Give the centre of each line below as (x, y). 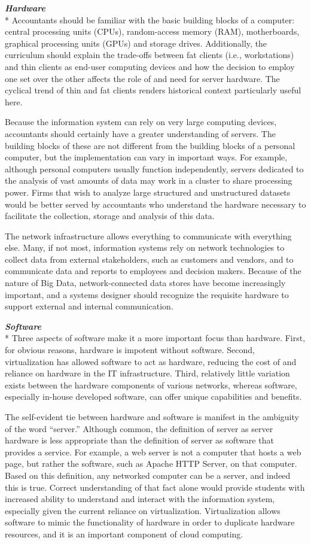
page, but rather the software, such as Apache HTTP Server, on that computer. (151, 464)
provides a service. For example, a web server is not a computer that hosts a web (153, 452)
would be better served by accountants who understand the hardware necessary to (155, 204)
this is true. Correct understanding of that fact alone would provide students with (155, 487)
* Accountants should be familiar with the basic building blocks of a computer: (150, 19)
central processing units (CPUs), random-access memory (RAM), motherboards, (152, 31)
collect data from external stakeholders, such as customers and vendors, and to (149, 259)
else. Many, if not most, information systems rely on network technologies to (145, 247)
